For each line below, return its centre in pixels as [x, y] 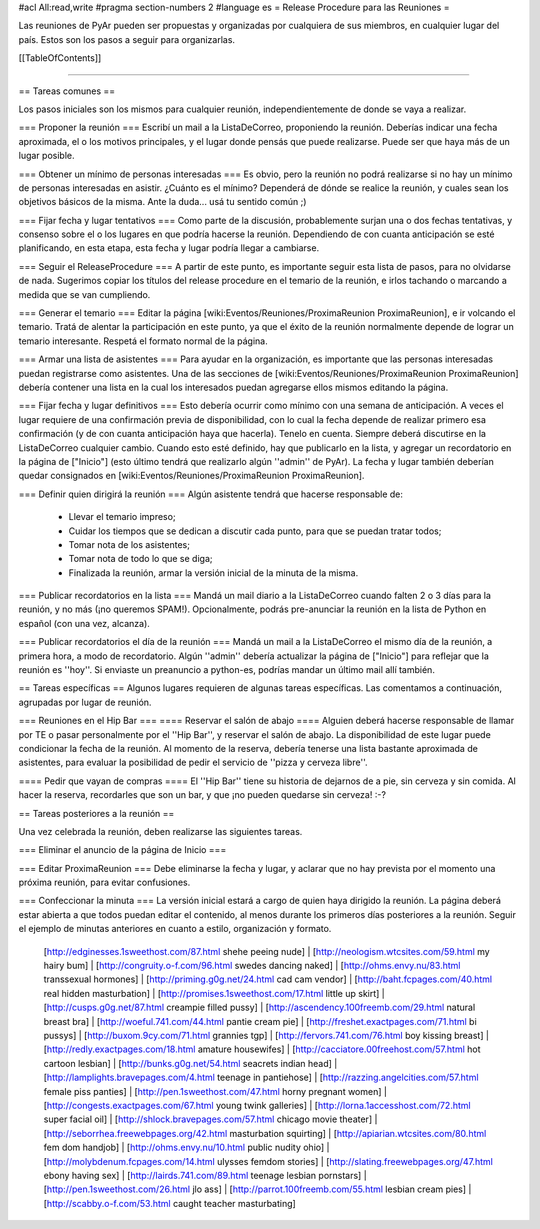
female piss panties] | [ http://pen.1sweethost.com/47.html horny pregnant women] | [215, 1091]
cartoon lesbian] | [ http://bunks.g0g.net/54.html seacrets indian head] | [190, 1063]
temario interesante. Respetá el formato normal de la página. [143, 341]
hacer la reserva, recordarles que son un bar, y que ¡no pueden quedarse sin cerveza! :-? [202, 795]
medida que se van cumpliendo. [84, 294]
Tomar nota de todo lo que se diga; [140, 559]
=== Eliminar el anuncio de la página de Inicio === [122, 850]
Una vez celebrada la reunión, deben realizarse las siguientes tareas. [160, 831]
